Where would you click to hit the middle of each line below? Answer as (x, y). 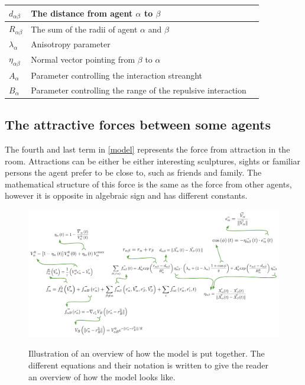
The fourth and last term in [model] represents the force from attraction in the (147, 149)
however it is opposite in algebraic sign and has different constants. (126, 195)
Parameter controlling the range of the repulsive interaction (139, 90)
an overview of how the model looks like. (102, 376)
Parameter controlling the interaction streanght (117, 75)
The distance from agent (82, 13)
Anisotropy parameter (71, 43)
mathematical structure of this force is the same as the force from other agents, (148, 184)
